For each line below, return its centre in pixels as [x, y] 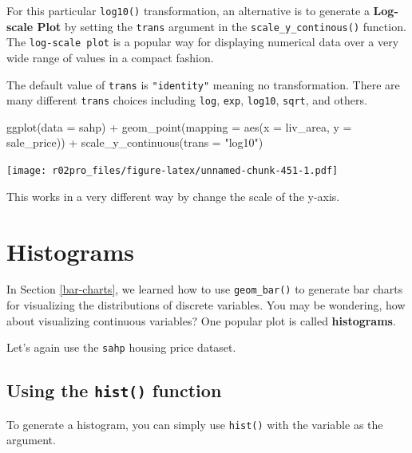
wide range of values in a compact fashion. [110, 57]
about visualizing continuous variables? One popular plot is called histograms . [201, 320]
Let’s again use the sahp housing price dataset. [121, 347]
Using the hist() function [114, 390]
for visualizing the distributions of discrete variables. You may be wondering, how [206, 305]
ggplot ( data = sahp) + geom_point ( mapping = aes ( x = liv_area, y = [179, 126]
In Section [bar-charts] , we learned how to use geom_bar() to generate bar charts [205, 289]
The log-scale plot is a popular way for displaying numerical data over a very [203, 42]
